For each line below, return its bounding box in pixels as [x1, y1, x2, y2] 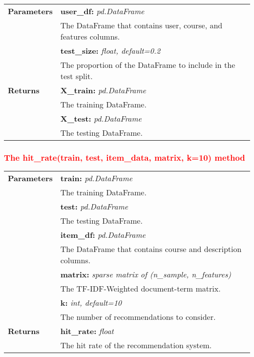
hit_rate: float [60, 325, 114, 337]
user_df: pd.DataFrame [60, 5, 145, 17]
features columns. [60, 31, 120, 42]
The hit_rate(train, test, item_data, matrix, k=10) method [4, 151, 245, 163]
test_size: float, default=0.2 [60, 45, 161, 56]
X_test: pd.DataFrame [60, 113, 142, 124]
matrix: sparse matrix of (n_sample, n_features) [60, 269, 231, 280]
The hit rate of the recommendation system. [60, 339, 212, 351]
